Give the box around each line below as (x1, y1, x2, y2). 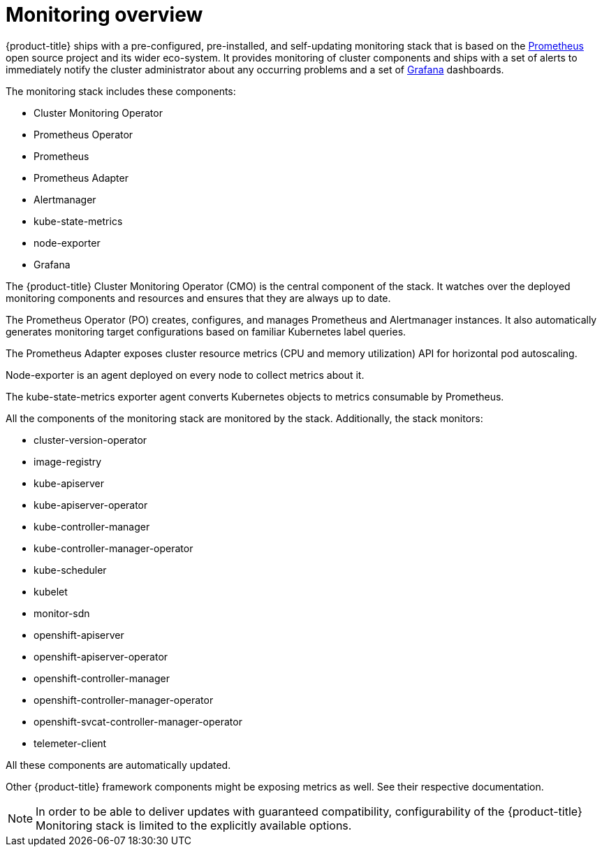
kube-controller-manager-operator (34, 542, 193, 554)
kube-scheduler (34, 563, 107, 576)
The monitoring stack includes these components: (6, 85, 236, 97)
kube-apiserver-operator (34, 498, 148, 511)
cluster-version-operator (34, 433, 147, 446)
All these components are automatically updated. (6, 758, 231, 771)
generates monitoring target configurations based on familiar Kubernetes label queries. (6, 325, 406, 338)
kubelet (34, 585, 68, 598)
